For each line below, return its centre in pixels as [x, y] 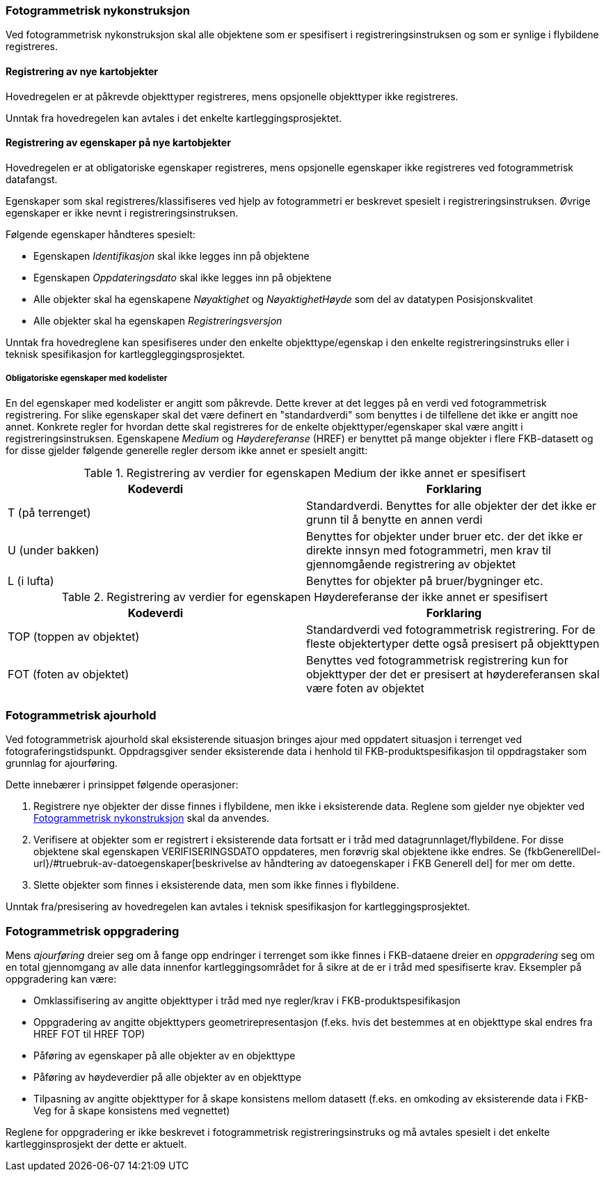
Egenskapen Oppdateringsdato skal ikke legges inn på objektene [183, 277]
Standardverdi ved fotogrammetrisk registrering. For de [451, 629]
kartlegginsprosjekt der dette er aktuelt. [96, 1144]
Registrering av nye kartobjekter [82, 71]
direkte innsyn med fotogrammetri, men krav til [429, 550]
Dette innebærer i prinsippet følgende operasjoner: [122, 785]
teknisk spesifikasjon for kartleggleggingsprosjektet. [126, 354]
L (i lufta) [31, 580]
